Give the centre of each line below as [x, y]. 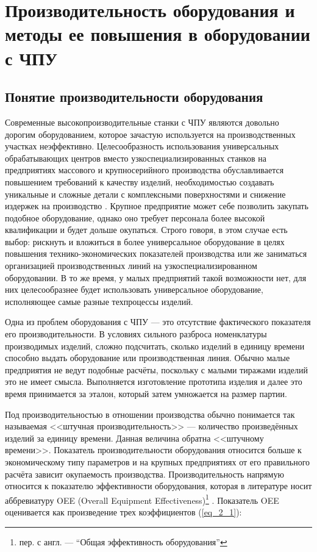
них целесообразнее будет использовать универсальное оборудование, [134, 289]
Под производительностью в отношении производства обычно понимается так [150, 414]
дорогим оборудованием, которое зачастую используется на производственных [150, 134]
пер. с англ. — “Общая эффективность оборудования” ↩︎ [123, 541]
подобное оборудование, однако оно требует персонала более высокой [135, 217]
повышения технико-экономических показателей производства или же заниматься [156, 253]
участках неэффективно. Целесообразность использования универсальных [142, 146]
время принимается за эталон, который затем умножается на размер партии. [146, 394]
